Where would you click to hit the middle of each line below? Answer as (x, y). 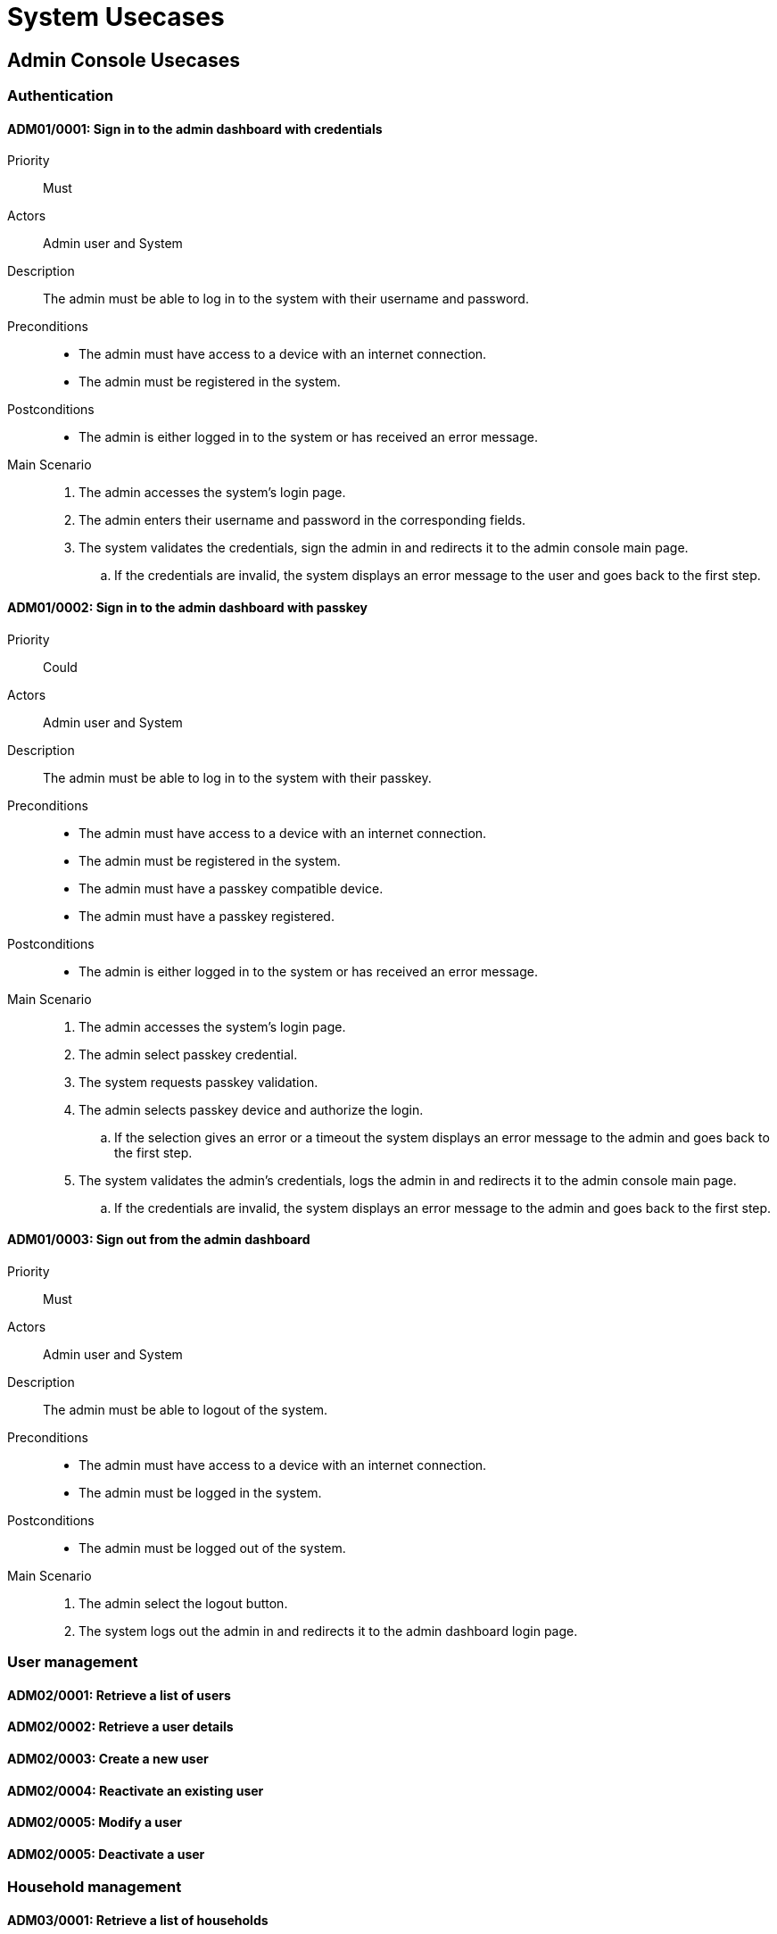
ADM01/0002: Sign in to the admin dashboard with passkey (187, 607)
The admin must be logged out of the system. (212, 1548)
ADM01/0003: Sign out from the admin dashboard (159, 1240)
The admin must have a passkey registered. (207, 916)
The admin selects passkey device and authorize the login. (251, 1109)
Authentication (60, 96)
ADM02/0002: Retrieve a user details (120, 1727)
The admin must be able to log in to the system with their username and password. (286, 299)
